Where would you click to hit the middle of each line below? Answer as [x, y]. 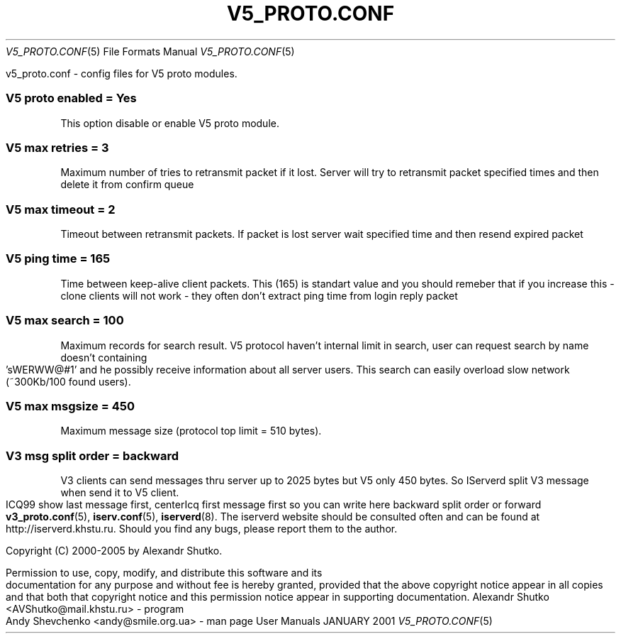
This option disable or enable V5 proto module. [170, 123]
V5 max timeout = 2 [61, 209]
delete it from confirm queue [127, 185]
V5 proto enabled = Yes [71, 98]
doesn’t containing [104, 357]
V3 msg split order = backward [93, 455]
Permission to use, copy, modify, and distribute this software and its [164, 573]
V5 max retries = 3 [57, 147]
